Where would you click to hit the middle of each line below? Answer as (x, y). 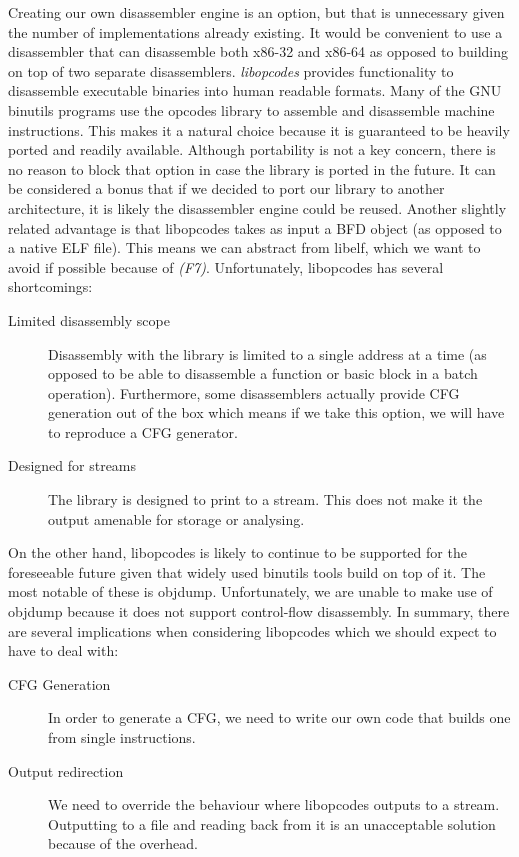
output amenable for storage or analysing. (176, 518)
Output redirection (66, 770)
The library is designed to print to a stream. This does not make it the (265, 499)
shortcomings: (50, 286)
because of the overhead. (123, 843)
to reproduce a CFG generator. (143, 431)
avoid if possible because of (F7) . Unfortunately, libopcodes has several (226, 266)
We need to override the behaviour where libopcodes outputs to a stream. (274, 804)
